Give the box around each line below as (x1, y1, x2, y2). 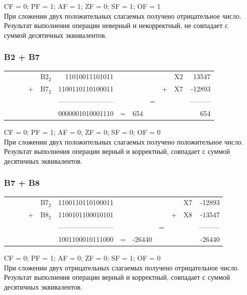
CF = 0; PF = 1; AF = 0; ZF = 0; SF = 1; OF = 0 (4, 252, 161, 263)
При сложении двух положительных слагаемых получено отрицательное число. (4, 10, 242, 21)
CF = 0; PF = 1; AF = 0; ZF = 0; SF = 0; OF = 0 (4, 126, 161, 137)
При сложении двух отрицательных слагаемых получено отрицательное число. (4, 262, 240, 272)
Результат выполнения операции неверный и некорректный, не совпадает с (4, 20, 228, 30)
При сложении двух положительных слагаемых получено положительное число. (4, 136, 244, 147)
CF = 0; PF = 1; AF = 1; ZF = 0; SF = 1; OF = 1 (4, 1, 161, 11)
